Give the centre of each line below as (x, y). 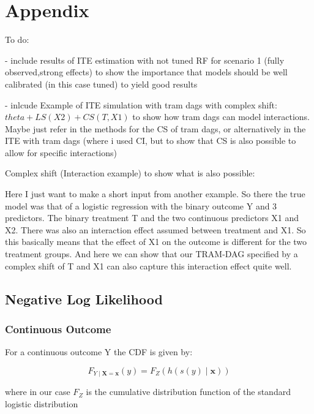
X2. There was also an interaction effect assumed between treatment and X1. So (155, 229)
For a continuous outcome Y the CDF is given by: (99, 352)
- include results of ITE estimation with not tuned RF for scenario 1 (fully (145, 60)
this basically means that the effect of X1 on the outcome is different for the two (156, 242)
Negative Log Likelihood (84, 299)
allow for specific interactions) (61, 152)
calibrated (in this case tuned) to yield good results (101, 84)
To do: (17, 40)
